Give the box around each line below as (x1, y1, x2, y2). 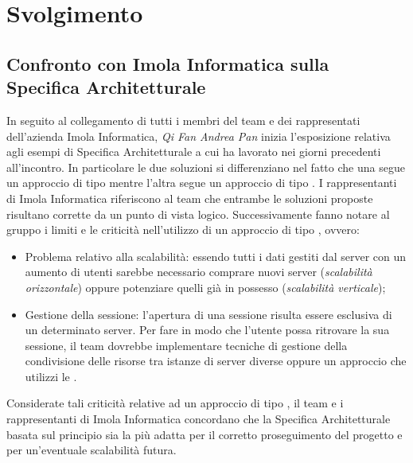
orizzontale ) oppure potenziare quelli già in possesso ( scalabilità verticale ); (25, 278, 386, 295)
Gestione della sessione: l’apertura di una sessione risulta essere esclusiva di (25, 305, 392, 322)
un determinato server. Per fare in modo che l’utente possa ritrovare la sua (25, 321, 390, 338)
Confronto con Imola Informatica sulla (6, 51, 329, 76)
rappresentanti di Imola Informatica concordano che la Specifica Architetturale (6, 410, 391, 427)
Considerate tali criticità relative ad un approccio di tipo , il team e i (6, 395, 344, 411)
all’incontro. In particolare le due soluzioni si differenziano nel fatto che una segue (6, 158, 405, 175)
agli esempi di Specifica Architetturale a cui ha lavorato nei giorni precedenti (6, 143, 381, 160)
